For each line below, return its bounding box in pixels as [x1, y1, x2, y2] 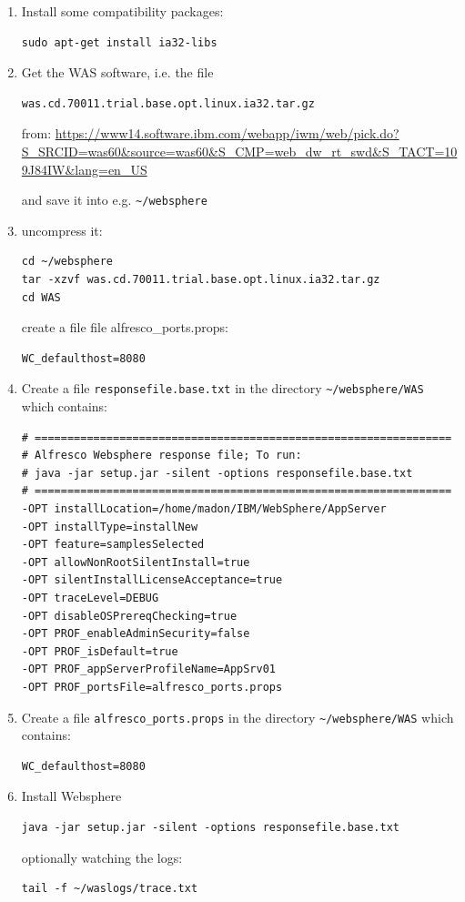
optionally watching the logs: [21, 847, 183, 867]
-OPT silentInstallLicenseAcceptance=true [21, 573, 283, 587]
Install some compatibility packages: [21, 2, 224, 20]
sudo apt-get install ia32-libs [21, 35, 217, 49]
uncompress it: [21, 220, 103, 239]
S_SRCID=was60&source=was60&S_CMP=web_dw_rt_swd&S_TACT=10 [21, 141, 458, 160]
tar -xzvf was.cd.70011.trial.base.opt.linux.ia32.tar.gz [21, 273, 380, 286]
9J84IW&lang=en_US [21, 159, 147, 178]
